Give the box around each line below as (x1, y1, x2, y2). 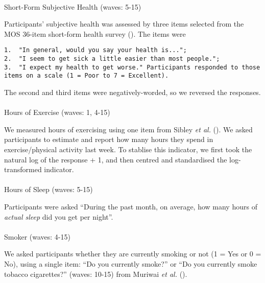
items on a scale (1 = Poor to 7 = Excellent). (4, 72, 169, 80)
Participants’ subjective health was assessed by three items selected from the (4, 18, 244, 29)
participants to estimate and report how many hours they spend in (4, 134, 213, 145)
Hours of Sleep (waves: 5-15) (4, 184, 93, 195)
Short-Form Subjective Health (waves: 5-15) (4, 1, 141, 12)
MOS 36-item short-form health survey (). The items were (4, 28, 186, 39)
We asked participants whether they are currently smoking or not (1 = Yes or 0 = (4, 248, 261, 259)
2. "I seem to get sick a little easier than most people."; (4, 55, 220, 63)
